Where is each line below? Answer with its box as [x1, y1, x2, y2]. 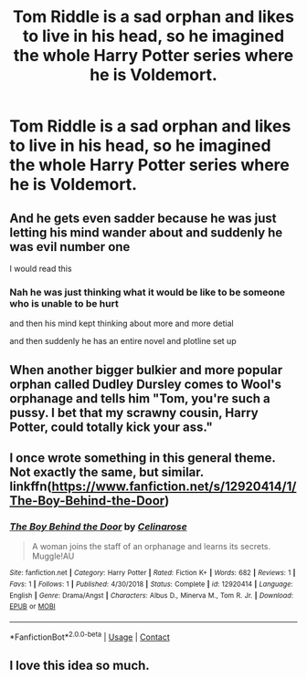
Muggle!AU [31, 550, 75, 562]
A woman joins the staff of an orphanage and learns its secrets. [31, 541, 271, 552]
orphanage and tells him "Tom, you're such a [9, 391, 271, 406]
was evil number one [9, 239, 131, 255]
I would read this [9, 263, 72, 274]
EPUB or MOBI [9, 602, 57, 611]
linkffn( [9, 479, 52, 495]
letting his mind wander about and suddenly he [9, 225, 283, 240]
